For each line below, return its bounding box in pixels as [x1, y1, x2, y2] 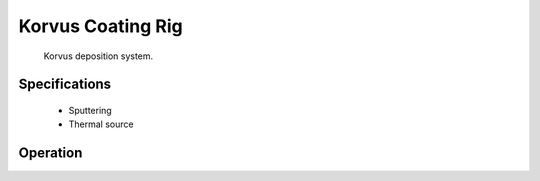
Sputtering [68, 104, 112, 116]
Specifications [18, 76, 112, 93]
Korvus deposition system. [43, 50, 154, 62]
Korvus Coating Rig [18, 15, 184, 37]
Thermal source [68, 118, 134, 130]
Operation [18, 145, 83, 162]
